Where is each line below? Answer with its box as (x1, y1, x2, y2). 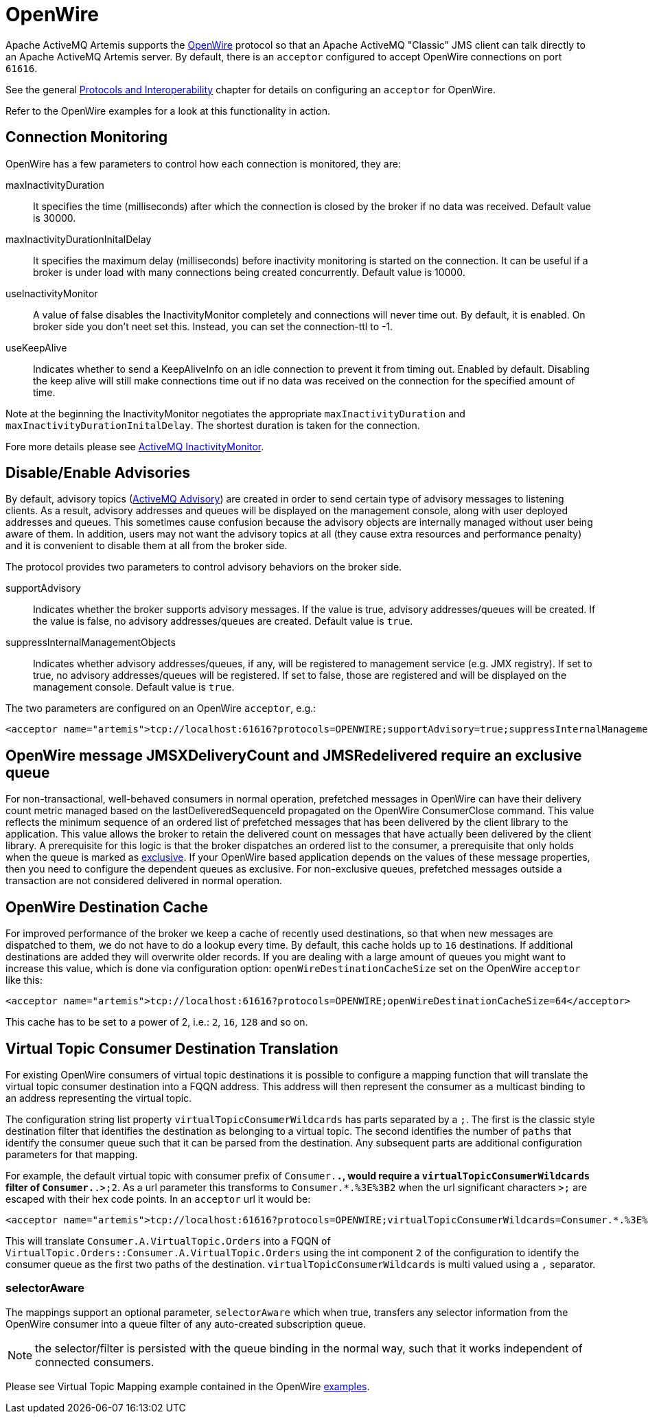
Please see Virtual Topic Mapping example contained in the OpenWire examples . (5, 1380, 370, 1392)
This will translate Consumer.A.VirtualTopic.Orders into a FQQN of (5, 1234, 331, 1247)
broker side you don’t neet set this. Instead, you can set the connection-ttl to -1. (33, 320, 393, 332)
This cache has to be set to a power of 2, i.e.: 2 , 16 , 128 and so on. (5, 1016, 308, 1028)
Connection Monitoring (5, 128, 167, 146)
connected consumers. (35, 1354, 154, 1369)
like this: (5, 974, 43, 987)
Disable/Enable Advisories (5, 464, 191, 482)
